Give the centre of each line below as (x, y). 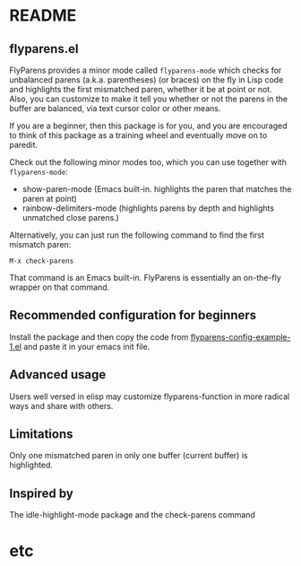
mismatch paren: (40, 244)
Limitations (41, 435)
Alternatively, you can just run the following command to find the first (137, 235)
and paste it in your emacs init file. (87, 346)
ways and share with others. (61, 405)
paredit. (24, 145)
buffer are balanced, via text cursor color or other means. (115, 108)
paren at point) (50, 199)
